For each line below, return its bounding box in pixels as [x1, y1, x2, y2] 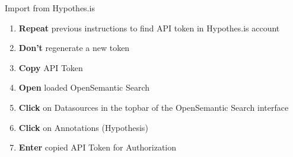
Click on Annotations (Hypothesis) [18, 121, 148, 133]
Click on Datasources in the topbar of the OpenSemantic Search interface [18, 101, 289, 113]
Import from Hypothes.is [5, 2, 95, 14]
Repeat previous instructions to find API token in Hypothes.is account [18, 21, 280, 34]
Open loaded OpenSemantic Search [18, 81, 150, 94]
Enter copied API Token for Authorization [18, 141, 177, 153]
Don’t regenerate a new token [18, 41, 130, 54]
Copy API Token [18, 61, 83, 73]
